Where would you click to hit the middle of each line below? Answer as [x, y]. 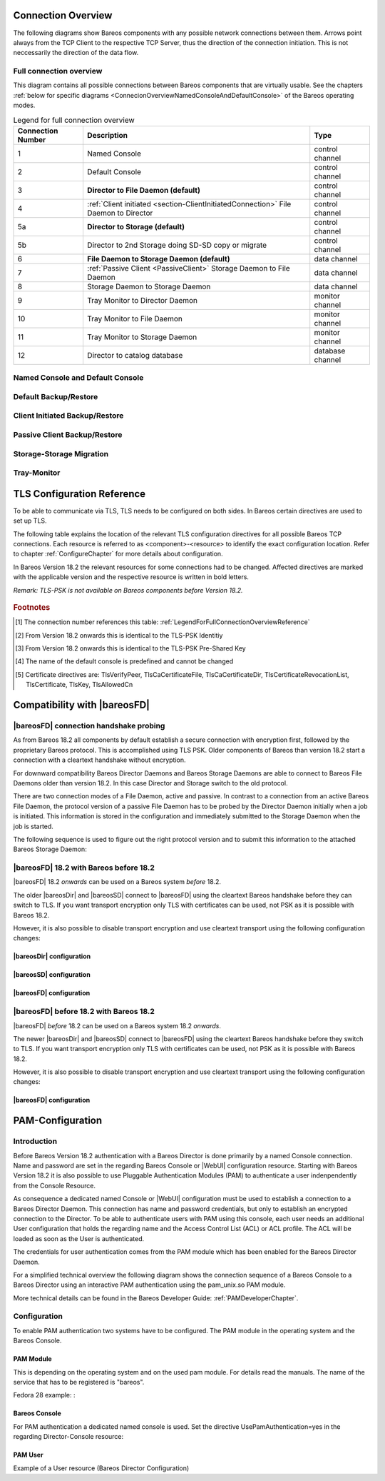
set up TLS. [30, 521]
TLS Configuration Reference [79, 494]
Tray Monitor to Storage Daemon [142, 337]
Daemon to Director [120, 213]
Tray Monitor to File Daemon [135, 318]
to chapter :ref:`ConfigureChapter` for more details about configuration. [118, 554]
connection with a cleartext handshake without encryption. [99, 760]
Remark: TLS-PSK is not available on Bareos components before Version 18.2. [128, 590]
